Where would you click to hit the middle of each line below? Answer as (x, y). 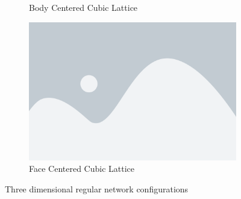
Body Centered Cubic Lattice (83, 7)
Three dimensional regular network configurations (97, 188)
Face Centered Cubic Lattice (82, 169)
